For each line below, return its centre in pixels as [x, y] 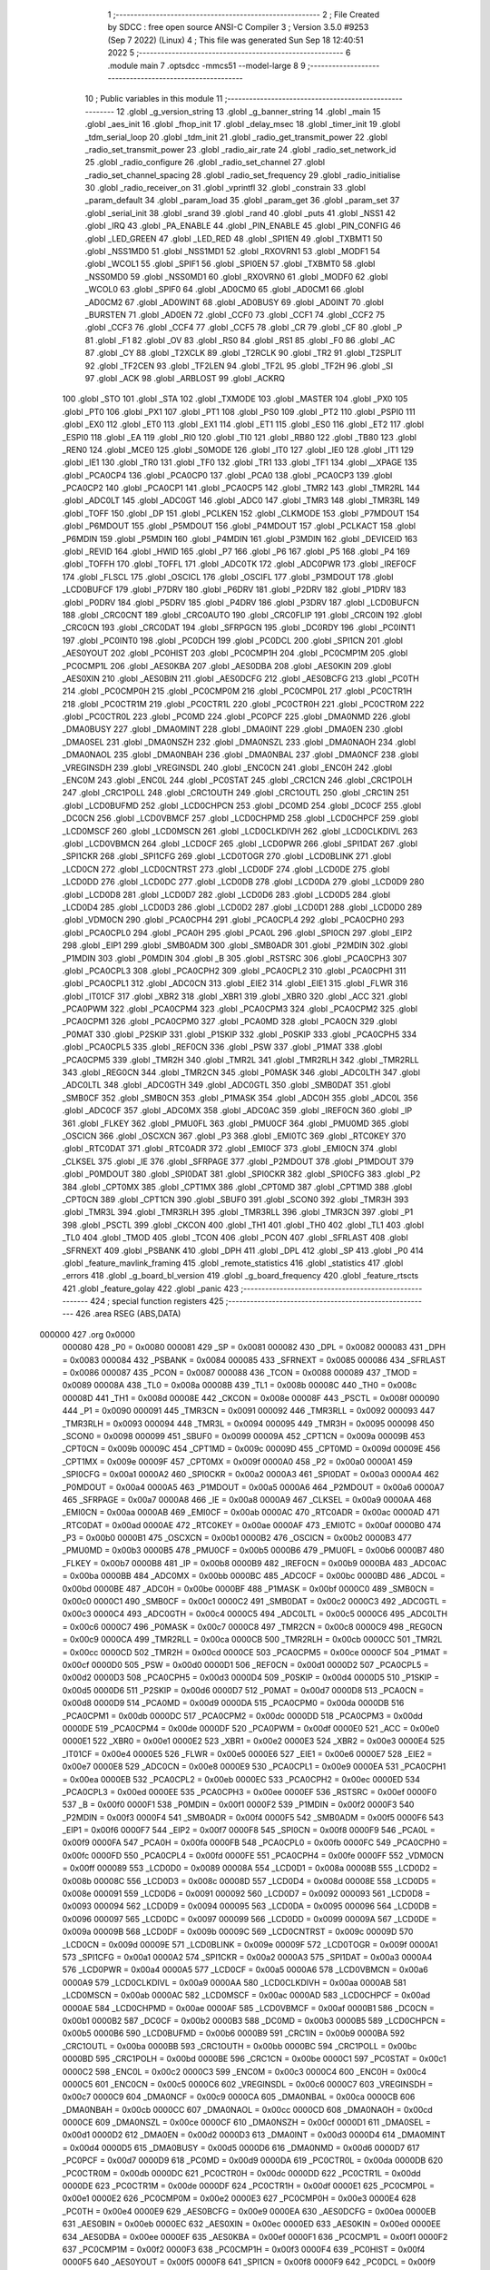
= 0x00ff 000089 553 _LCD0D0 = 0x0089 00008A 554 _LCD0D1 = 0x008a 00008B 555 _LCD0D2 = [250, 1868]
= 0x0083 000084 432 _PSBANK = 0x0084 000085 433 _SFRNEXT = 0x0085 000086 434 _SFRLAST [254, 1360]
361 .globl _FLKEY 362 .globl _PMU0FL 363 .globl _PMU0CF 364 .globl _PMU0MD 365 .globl [235, 1123]
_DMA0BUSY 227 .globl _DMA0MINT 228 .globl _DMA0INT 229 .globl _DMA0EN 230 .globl [233, 729]
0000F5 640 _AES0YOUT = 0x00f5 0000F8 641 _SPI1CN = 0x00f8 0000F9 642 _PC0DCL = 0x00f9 [249, 2262]
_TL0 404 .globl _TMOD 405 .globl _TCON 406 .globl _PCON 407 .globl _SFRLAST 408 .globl [235, 1238]
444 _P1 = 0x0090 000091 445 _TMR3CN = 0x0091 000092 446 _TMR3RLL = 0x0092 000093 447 [249, 1411]
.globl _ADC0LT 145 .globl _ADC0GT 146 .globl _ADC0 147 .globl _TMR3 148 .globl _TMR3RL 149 [241, 500]
